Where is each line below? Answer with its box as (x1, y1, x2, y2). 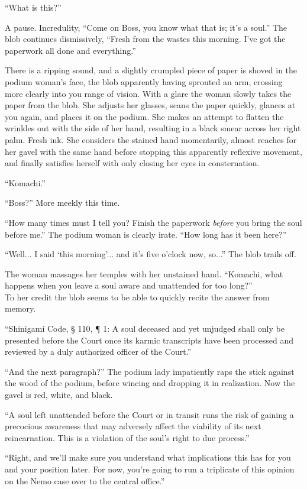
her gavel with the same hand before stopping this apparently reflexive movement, (5, 145, 302, 157)
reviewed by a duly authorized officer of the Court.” (5, 345, 192, 358)
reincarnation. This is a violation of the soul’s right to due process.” (5, 431, 250, 443)
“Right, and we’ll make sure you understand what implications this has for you (5, 451, 291, 464)
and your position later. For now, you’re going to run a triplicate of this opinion (5, 463, 295, 475)
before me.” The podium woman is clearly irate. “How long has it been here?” (5, 228, 287, 240)
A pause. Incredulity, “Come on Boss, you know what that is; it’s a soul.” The (5, 21, 287, 33)
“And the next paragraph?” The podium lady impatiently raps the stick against (5, 365, 295, 377)
